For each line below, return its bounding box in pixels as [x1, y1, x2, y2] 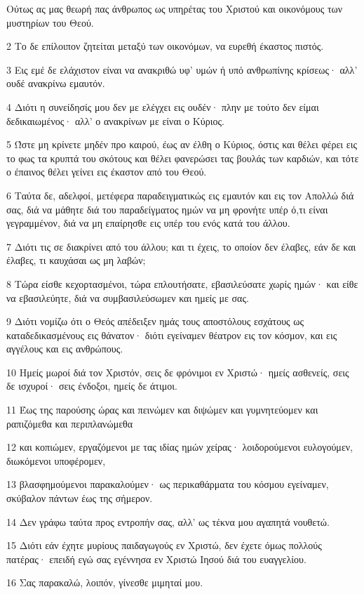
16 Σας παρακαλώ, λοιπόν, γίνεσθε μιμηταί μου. [6, 575, 203, 590]
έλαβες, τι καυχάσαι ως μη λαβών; [6, 253, 146, 268]
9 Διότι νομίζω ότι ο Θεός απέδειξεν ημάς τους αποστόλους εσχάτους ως [6, 314, 304, 329]
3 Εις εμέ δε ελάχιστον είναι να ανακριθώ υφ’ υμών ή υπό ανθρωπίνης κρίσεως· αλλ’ [6, 62, 358, 77]
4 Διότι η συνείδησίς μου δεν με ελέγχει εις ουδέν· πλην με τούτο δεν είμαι [6, 99, 319, 114]
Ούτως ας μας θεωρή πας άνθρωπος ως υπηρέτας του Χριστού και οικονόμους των [6, 1, 343, 15]
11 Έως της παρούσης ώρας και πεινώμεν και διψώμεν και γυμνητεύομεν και [6, 402, 318, 417]
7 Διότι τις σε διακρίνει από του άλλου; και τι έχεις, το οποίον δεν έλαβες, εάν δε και [6, 239, 356, 253]
